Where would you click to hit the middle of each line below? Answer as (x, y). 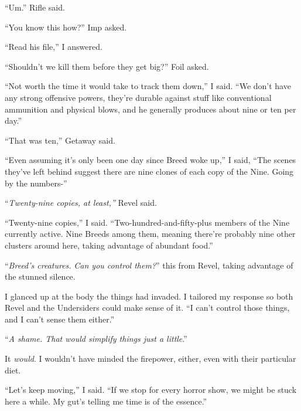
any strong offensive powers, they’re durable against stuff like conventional (138, 97)
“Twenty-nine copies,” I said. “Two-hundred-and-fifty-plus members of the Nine (147, 222)
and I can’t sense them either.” (60, 319)
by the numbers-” (36, 183)
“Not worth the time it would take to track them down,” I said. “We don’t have (148, 86)
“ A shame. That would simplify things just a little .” (96, 339)
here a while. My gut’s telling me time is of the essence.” (106, 401)
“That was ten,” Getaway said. (60, 140)
